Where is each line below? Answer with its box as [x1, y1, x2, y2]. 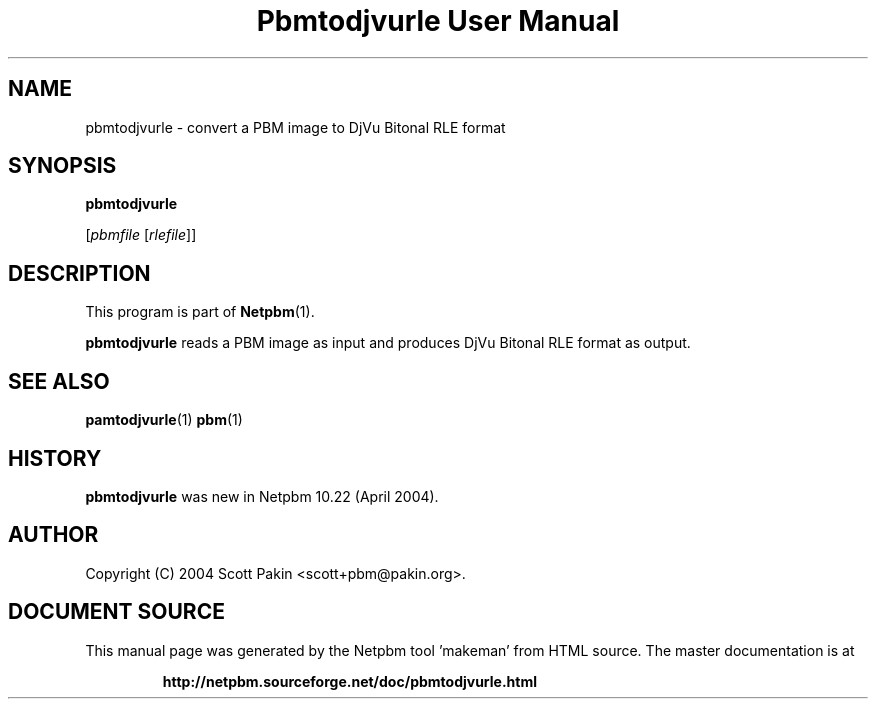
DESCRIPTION [8, 260, 151, 286]
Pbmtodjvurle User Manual [256, 4, 620, 38]
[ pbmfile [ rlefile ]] [85, 226, 197, 244]
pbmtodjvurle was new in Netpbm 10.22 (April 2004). [85, 487, 439, 505]
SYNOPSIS [8, 153, 117, 179]
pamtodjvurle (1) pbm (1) [85, 411, 243, 429]
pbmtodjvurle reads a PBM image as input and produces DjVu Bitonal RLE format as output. [85, 334, 691, 352]
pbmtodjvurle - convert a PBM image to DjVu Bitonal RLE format [85, 118, 506, 136]
